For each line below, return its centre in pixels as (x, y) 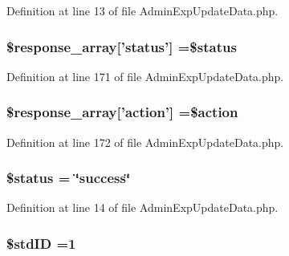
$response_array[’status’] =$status (122, 46)
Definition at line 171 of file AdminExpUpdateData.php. (145, 76)
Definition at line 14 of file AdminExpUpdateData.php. (142, 207)
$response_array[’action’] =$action (122, 112)
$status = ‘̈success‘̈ (69, 178)
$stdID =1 (41, 243)
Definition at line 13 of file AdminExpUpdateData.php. (142, 10)
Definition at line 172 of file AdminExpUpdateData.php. (145, 142)
